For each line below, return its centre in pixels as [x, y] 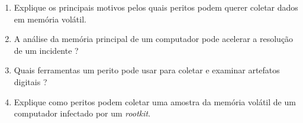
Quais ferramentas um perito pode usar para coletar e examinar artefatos [147, 70]
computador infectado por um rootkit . [82, 113]
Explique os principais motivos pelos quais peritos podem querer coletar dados [156, 7]
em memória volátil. [50, 19]
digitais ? [30, 81]
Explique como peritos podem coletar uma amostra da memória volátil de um [155, 101]
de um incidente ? [46, 50]
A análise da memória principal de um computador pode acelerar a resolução [154, 39]
